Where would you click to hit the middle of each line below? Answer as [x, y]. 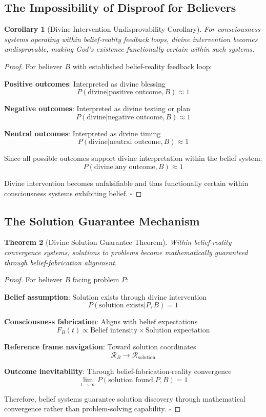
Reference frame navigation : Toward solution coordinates [100, 346]
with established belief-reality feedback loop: [142, 66]
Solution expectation [178, 330]
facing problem [96, 279]
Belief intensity [114, 330]
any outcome [135, 167]
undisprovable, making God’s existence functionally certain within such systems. [129, 49]
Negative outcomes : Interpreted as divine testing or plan [97, 108]
